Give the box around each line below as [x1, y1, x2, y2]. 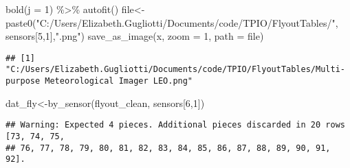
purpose [6, 76, 41, 86]
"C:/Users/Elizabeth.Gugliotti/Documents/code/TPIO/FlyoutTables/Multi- [6, 64, 345, 75]
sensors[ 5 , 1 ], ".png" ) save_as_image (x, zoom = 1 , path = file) [6, 29, 264, 43]
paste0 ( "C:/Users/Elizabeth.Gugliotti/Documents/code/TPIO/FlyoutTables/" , [6, 15, 338, 29]
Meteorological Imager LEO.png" [45, 76, 193, 86]
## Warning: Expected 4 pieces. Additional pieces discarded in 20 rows [6, 120, 345, 130]
